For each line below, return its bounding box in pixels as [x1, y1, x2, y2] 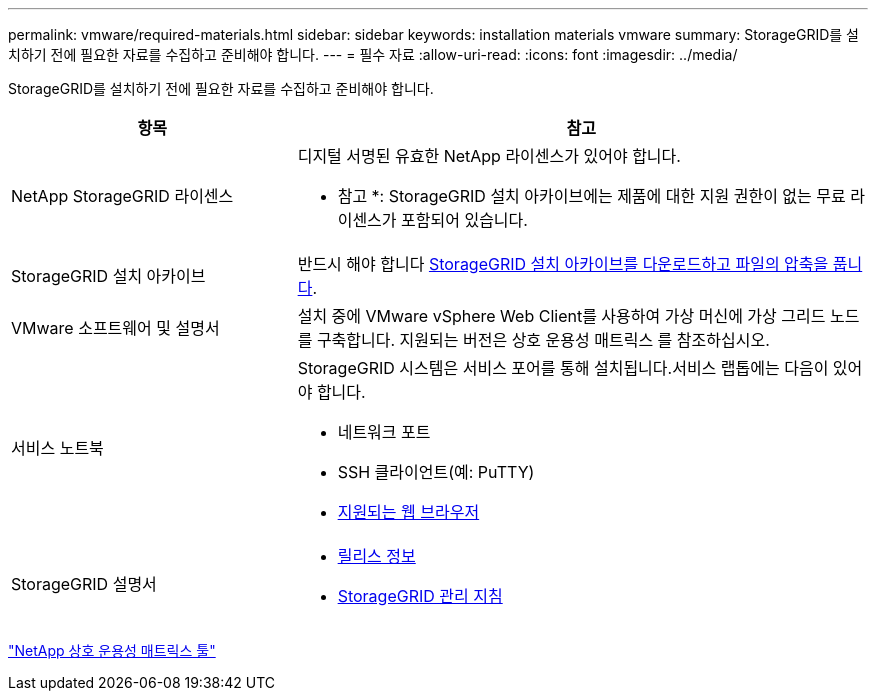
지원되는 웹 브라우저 [337, 502, 480, 522]
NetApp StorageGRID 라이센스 [11, 186, 234, 206]
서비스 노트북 [11, 438, 104, 458]
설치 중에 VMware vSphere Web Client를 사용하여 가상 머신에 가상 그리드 [297, 306, 826, 326]
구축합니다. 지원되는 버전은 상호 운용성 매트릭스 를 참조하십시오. [316, 330, 770, 350]
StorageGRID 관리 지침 [337, 586, 503, 606]
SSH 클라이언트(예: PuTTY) [337, 462, 535, 482]
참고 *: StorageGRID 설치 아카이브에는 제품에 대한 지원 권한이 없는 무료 [337, 186, 846, 206]
